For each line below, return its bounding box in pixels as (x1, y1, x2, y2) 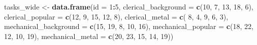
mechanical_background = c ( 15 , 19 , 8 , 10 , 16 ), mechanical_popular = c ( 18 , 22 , (4, 21, 253, 31)
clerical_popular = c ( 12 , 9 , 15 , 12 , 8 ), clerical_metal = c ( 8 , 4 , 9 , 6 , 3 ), (4, 11, 229, 21)
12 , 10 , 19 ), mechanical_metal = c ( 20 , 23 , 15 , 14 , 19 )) (4, 30, 174, 41)
